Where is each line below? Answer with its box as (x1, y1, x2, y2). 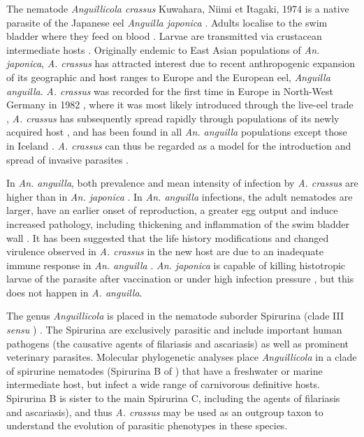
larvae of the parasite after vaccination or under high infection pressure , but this (6, 271, 354, 286)
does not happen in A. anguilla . (6, 285, 143, 299)
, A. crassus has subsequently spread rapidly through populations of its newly (6, 110, 340, 125)
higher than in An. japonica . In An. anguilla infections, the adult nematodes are (6, 189, 353, 203)
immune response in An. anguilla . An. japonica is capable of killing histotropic (6, 257, 346, 272)
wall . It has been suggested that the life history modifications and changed (6, 230, 329, 245)
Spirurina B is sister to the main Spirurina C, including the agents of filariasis (6, 391, 340, 406)
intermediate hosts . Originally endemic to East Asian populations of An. (6, 42, 320, 57)
